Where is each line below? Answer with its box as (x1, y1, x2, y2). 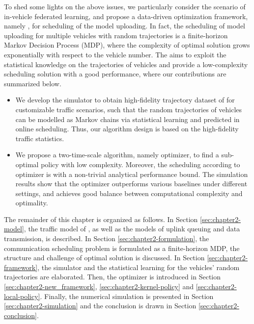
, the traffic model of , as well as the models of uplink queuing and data (24, 224, 240, 234)
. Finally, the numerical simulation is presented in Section (40, 291, 214, 301)
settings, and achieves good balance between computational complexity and (15, 188, 243, 198)
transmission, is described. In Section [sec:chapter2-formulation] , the (4, 233, 209, 244)
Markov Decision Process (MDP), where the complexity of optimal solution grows (4, 40, 250, 50)
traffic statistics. (15, 133, 64, 143)
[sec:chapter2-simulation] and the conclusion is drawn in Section (4, 300, 197, 311)
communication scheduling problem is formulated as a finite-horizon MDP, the (4, 243, 240, 253)
